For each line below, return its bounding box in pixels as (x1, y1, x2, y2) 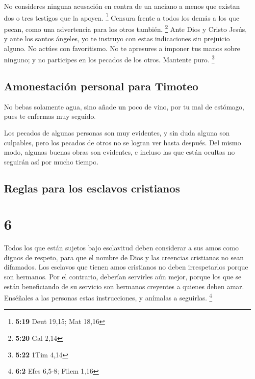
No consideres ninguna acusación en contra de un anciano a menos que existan (4, 1, 240, 11)
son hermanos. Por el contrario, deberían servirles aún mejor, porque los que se (4, 271, 242, 281)
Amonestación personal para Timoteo (4, 78, 199, 93)
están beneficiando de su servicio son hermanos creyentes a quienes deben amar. (4, 281, 244, 291)
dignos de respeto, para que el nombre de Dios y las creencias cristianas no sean (4, 252, 244, 262)
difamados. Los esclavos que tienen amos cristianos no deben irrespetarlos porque (4, 262, 248, 272)
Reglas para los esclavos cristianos (4, 180, 180, 195)
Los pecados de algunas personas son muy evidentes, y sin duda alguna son (4, 127, 230, 137)
